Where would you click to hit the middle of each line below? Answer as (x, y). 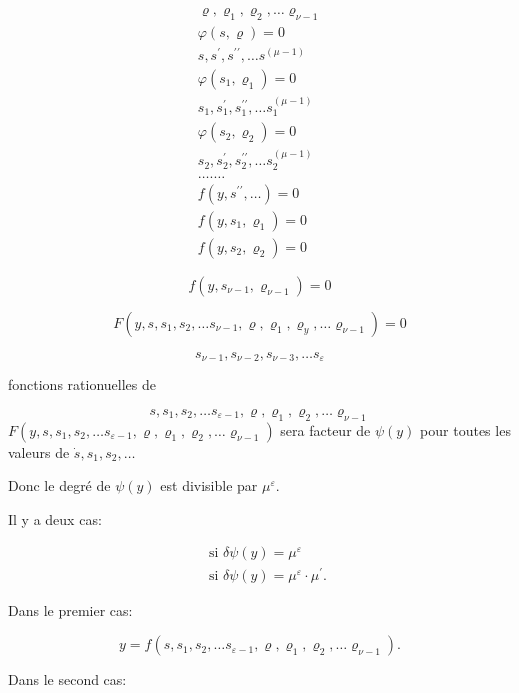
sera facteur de (325, 429)
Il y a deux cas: (55, 518)
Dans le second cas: (67, 679)
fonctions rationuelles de (82, 384)
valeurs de (39, 451)
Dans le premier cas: (70, 610)
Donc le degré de (59, 485)
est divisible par (209, 485)
